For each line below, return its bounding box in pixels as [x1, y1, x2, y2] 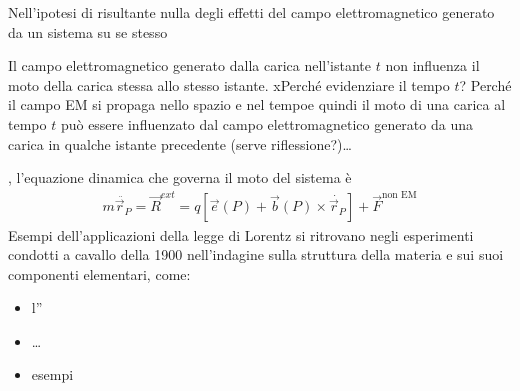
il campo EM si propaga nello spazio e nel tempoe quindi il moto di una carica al [8, 94, 506, 115]
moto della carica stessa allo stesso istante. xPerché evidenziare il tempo [8, 74, 450, 95]
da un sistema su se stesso [8, 21, 168, 42]
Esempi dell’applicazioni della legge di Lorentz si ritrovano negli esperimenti [8, 224, 474, 245]
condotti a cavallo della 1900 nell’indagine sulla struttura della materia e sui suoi [8, 244, 504, 265]
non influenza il [385, 55, 480, 76]
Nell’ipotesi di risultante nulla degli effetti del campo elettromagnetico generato [8, 2, 495, 22]
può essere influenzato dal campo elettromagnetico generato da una [60, 113, 473, 134]
